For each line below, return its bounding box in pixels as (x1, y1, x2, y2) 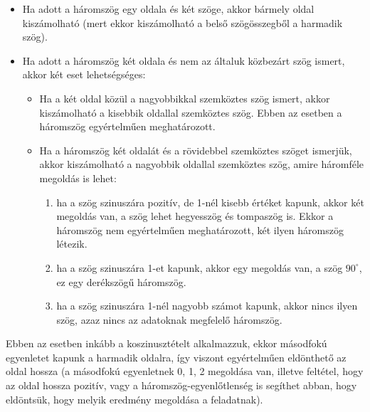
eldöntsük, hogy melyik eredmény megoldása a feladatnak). (6, 391, 263, 406)
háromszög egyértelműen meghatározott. (39, 119, 216, 134)
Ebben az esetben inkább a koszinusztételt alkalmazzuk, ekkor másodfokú (6, 336, 327, 351)
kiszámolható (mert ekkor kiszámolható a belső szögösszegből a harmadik (22, 15, 343, 30)
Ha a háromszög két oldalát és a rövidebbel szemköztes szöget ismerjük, (39, 142, 352, 157)
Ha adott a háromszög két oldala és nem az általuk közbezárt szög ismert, (22, 53, 345, 68)
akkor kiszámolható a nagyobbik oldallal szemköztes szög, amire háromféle (39, 157, 364, 171)
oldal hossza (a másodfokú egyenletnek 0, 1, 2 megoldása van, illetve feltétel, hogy (6, 364, 364, 379)
